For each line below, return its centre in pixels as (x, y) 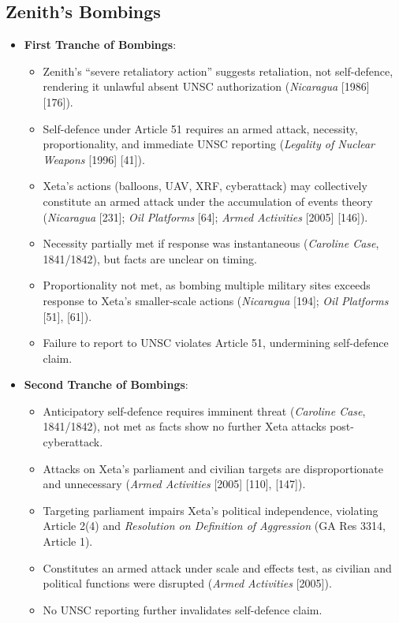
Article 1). (68, 541)
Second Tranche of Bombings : (106, 384)
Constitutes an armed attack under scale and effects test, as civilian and (217, 567)
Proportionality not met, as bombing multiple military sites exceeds (207, 285)
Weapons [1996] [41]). (94, 159)
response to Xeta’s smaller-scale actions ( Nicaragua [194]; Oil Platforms (216, 300)
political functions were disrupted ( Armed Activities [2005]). (187, 583)
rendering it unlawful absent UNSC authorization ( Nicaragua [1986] (206, 86)
